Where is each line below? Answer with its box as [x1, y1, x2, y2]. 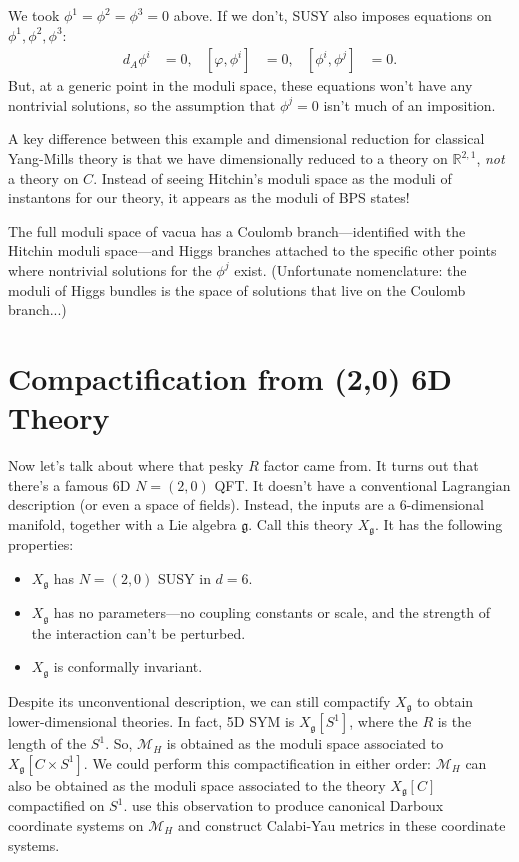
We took [8, 5, 60, 25]
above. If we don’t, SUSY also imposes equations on [173, 5, 492, 25]
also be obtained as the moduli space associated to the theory [8, 774, 386, 795]
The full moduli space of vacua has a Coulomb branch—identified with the [8, 220, 466, 241]
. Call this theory [248, 513, 354, 534]
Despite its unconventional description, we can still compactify [8, 690, 391, 711]
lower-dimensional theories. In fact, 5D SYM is [8, 711, 295, 732]
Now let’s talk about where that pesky [8, 455, 244, 476]
